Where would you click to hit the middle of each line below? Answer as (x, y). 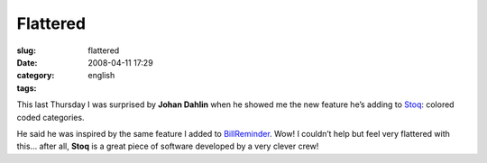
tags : (27, 88)
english (101, 76)
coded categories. (51, 117)
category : (36, 76)
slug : (26, 50)
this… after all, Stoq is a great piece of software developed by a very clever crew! (168, 146)
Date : (27, 62)
